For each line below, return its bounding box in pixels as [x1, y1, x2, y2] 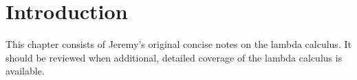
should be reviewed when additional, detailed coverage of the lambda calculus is [6, 50, 343, 64]
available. [6, 64, 45, 78]
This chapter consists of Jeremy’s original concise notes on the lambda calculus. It [6, 37, 351, 51]
